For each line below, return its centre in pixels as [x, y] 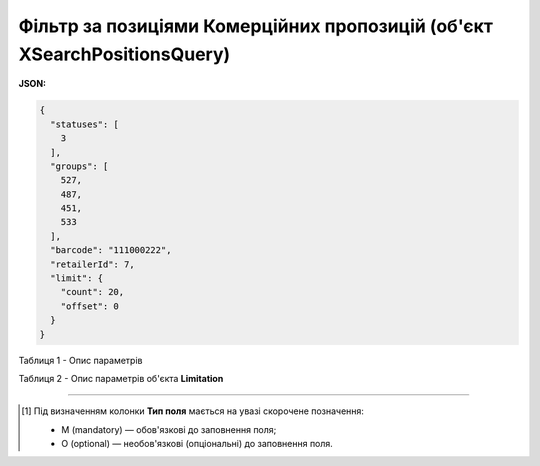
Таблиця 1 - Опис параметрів [80, 360]
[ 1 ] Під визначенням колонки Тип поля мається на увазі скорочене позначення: [193, 411]
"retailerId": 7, [92, 264]
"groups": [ [79, 166]
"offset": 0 [90, 306]
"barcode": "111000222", [111, 250]
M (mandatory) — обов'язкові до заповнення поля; [169, 429]
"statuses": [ [85, 124]
